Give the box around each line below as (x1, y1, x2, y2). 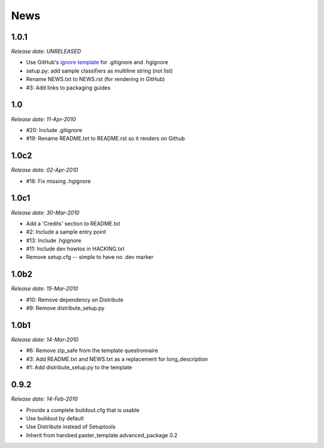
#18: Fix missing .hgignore (26, 177, 91, 184)
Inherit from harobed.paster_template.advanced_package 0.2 (26, 431, 178, 438)
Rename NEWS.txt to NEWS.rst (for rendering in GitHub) (26, 76, 165, 83)
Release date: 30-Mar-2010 (11, 209, 80, 216)
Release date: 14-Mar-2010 (11, 336, 79, 344)
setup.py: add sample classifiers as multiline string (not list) (26, 67, 173, 74)
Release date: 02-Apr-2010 (11, 166, 79, 174)
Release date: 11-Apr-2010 (11, 115, 76, 123)
